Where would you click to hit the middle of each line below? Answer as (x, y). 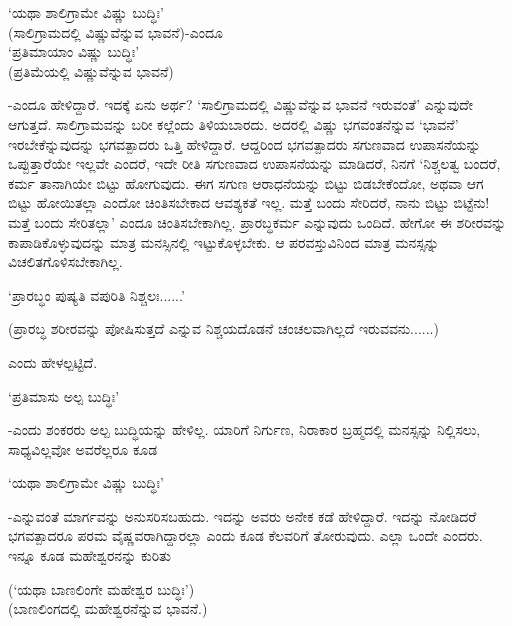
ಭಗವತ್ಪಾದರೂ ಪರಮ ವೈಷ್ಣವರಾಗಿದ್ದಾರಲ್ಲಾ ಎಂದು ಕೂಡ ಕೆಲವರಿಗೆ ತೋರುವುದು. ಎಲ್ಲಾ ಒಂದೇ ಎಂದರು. (245, 535)
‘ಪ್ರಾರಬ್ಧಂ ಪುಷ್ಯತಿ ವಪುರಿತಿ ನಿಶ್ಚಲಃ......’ (96, 294)
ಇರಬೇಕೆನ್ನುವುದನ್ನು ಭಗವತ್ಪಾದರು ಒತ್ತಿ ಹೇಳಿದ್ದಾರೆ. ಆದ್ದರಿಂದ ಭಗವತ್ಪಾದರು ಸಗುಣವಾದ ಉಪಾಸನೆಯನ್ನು (244, 143)
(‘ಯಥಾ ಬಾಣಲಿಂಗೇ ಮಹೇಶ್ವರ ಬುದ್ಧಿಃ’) (101, 588)
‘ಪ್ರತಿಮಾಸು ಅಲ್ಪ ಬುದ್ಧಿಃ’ (64, 395)
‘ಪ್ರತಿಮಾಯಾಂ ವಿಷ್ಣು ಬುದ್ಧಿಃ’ (74, 51)
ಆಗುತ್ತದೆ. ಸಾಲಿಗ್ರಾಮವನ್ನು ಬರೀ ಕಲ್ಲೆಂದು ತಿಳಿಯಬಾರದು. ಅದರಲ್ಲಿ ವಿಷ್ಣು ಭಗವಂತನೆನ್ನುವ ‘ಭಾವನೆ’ (233, 123)
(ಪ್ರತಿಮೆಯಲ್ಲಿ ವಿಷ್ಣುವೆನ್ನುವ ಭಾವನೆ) (91, 70)
